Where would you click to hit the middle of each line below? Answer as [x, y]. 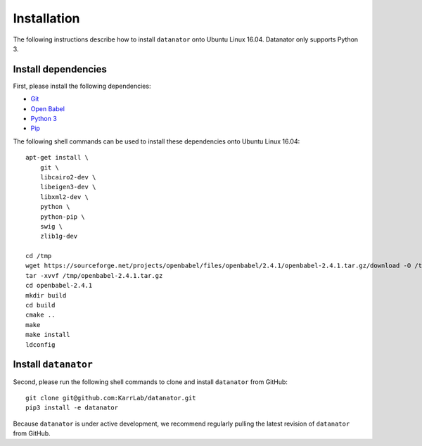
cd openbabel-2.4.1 [59, 286]
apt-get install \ [57, 158]
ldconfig [40, 344]
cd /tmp [39, 256]
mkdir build [46, 295]
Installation [46, 18]
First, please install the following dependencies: [82, 86]
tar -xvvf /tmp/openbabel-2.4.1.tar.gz [94, 275]
